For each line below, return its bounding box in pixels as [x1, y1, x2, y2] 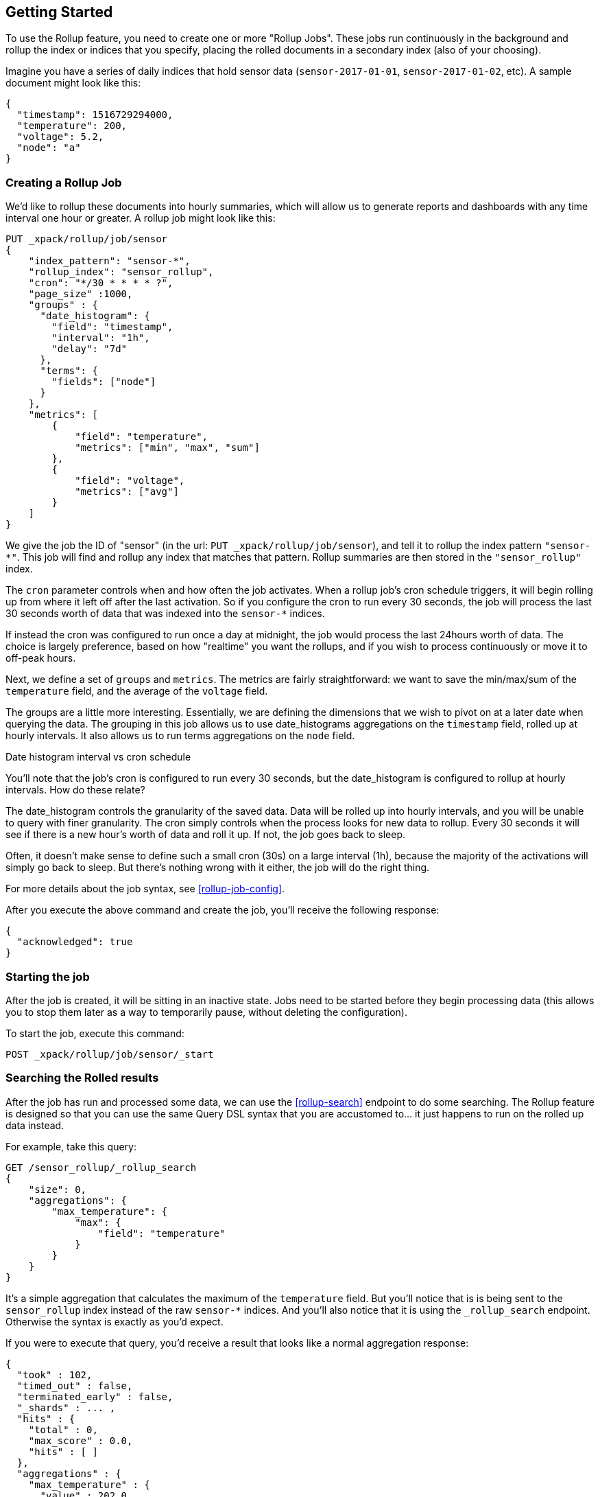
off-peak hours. [5, 652, 76, 664]
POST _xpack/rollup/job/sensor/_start [5, 1048, 214, 1060]
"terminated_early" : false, [16, 1391, 173, 1402]
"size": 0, [28, 1183, 87, 1195]
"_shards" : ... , [16, 1402, 116, 1413]
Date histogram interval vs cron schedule [5, 751, 191, 763]
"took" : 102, [16, 1369, 93, 1380]
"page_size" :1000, [28, 288, 133, 300]
